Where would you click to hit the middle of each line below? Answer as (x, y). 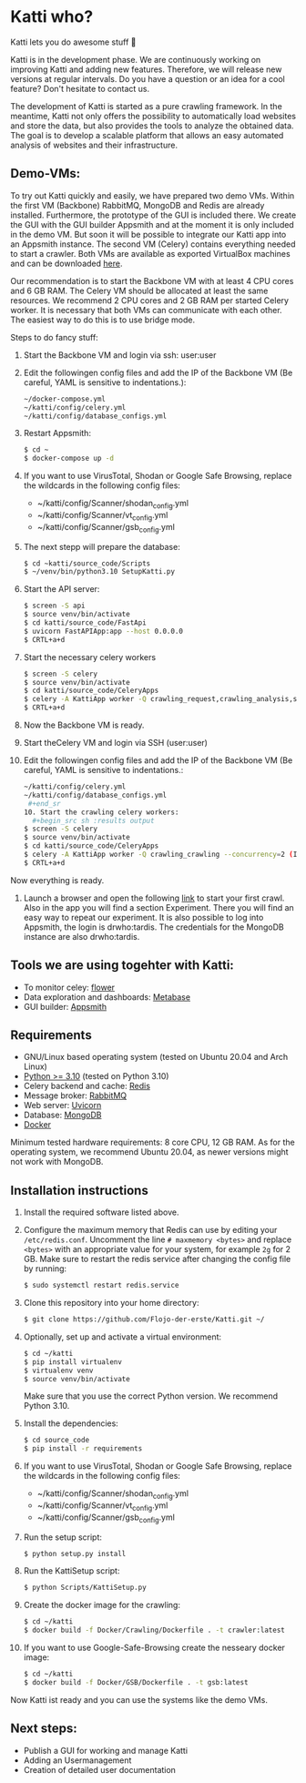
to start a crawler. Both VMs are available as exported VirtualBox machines (150, 253)
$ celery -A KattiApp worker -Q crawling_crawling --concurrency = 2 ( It (162, 855)
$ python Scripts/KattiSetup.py (85, 1588)
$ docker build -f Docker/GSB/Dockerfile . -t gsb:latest (136, 1682)
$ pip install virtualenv (72, 1362)
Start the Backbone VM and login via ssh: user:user (120, 355)
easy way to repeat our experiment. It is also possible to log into (143, 917)
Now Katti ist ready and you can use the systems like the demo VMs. (139, 1699)
